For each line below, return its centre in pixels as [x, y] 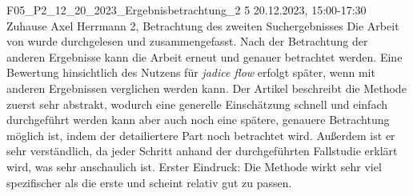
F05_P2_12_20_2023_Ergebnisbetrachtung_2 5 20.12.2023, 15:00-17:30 [186, 10]
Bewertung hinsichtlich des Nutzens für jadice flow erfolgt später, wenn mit [191, 72]
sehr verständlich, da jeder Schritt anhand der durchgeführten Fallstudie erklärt [202, 151]
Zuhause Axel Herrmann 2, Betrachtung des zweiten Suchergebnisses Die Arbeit [203, 25]
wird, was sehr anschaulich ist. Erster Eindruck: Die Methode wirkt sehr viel [194, 166]
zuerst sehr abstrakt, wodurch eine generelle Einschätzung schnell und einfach [197, 104]
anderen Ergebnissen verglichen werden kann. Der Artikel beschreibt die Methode [206, 88]
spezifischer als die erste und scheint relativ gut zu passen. [149, 182]
